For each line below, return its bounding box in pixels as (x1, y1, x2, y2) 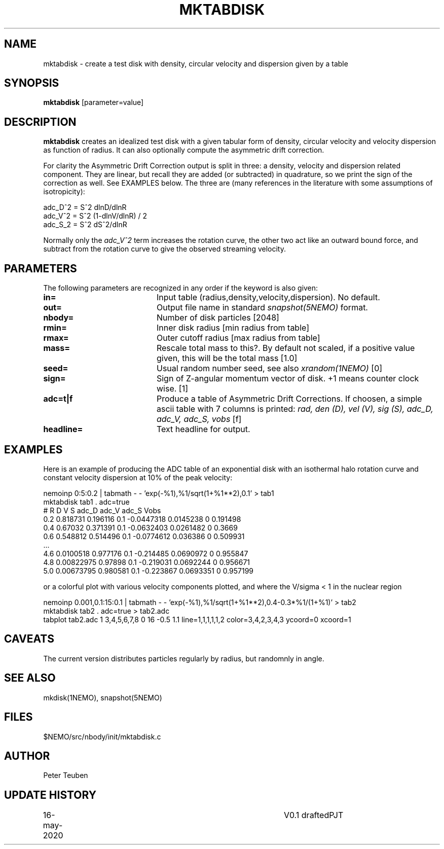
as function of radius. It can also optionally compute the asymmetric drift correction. (43, 146, 324, 155)
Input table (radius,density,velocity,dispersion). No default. (156, 292, 380, 303)
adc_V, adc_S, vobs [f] (156, 414, 242, 424)
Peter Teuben (43, 771, 88, 780)
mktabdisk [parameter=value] (43, 98, 144, 107)
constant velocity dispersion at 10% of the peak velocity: (43, 473, 233, 482)
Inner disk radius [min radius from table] (156, 323, 310, 333)
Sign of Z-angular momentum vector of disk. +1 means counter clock (156, 373, 419, 384)
